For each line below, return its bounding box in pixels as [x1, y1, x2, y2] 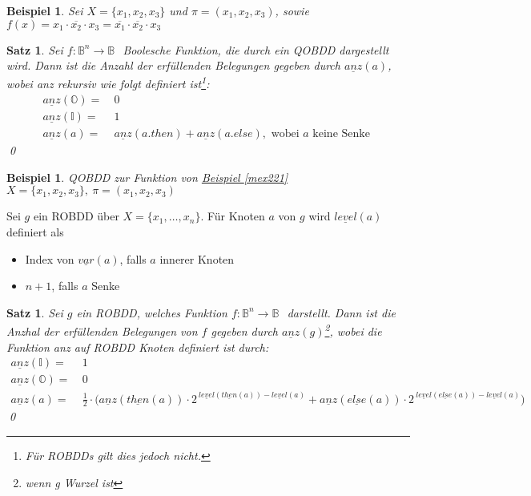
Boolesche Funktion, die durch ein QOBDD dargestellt [123, 41, 389, 58]
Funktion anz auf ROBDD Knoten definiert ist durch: [6, 338, 269, 355]
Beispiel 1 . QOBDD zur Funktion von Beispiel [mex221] [6, 168, 288, 185]
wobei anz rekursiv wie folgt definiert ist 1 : [6, 73, 210, 92]
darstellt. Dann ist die [287, 304, 396, 321]
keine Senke [312, 128, 370, 140]
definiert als [6, 223, 64, 240]
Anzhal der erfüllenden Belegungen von [6, 322, 198, 339]
